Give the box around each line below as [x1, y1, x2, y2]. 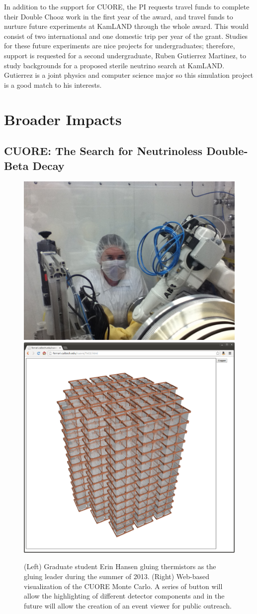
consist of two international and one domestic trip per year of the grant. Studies [4, 30, 248, 41]
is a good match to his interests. [4, 79, 102, 90]
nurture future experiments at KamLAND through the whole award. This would [4, 21, 249, 31]
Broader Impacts [4, 109, 122, 129]
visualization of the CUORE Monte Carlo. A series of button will [24, 581, 223, 591]
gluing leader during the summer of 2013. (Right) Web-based [24, 571, 210, 582]
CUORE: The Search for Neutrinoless [4, 143, 203, 158]
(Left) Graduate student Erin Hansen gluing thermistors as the [24, 561, 216, 572]
